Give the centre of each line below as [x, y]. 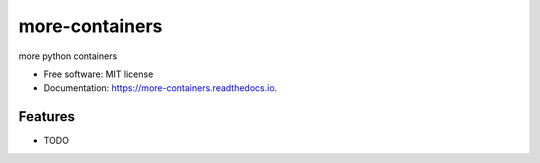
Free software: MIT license [98, 74]
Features [46, 116]
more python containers [68, 56]
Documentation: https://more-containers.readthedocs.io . [160, 88]
